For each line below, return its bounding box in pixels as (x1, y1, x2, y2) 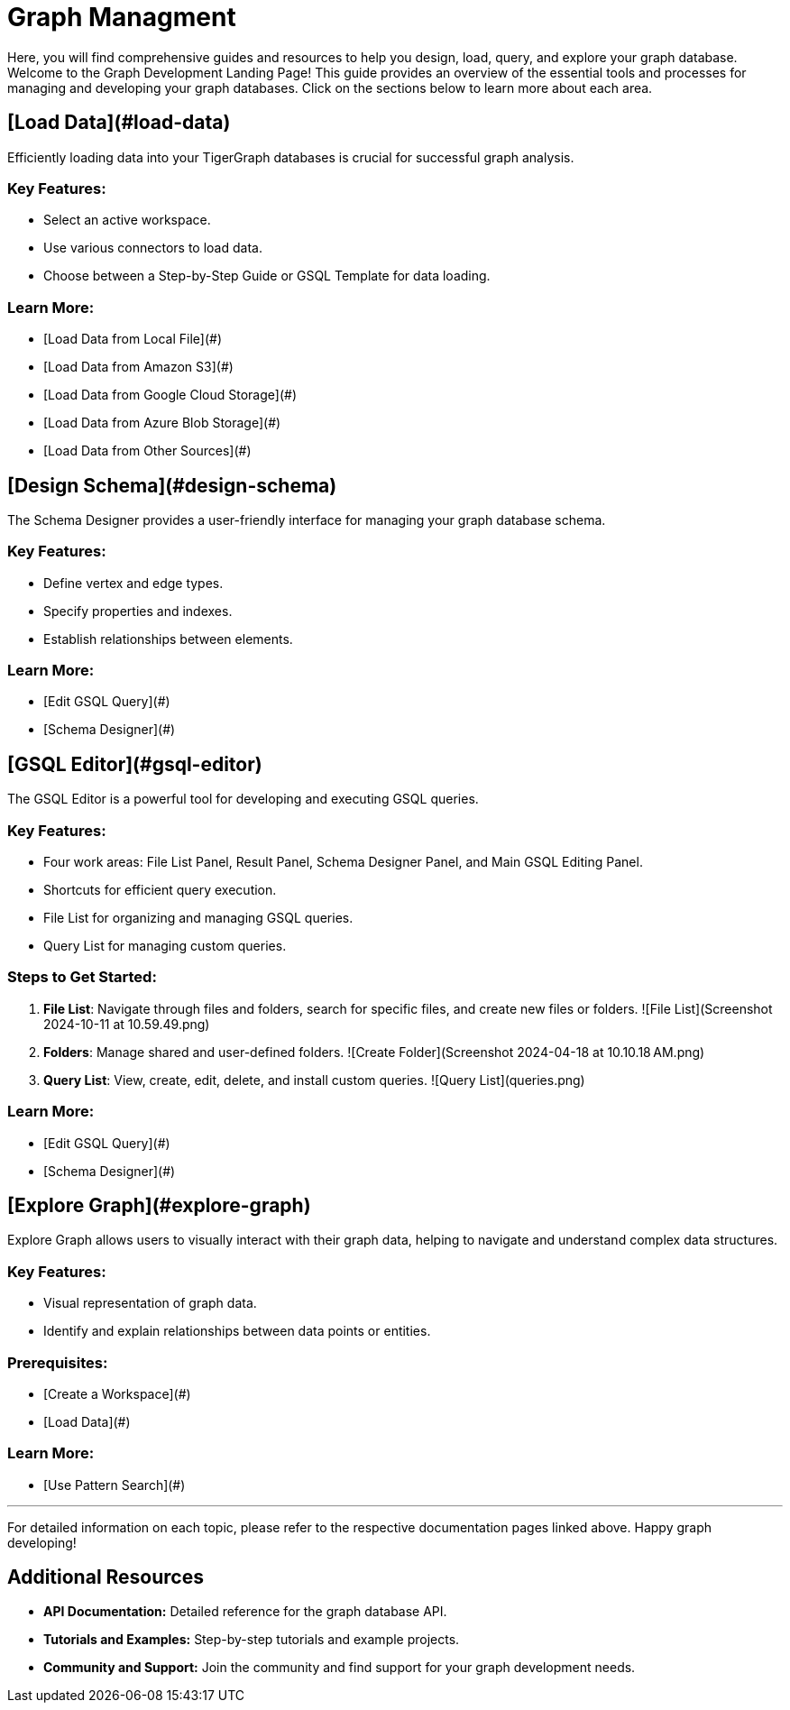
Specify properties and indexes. (43, 602, 233, 619)
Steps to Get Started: (7, 968, 157, 987)
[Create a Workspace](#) (43, 1385, 191, 1402)
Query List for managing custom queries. (43, 938, 287, 954)
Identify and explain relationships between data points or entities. (43, 1323, 431, 1339)
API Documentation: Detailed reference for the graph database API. (43, 1604, 447, 1620)
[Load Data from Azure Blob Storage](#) (43, 415, 281, 431)
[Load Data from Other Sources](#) (43, 443, 252, 459)
